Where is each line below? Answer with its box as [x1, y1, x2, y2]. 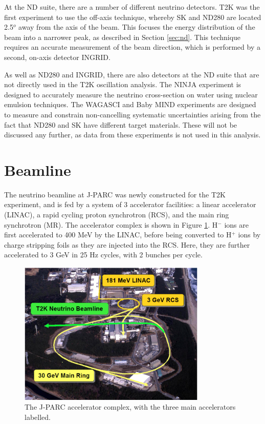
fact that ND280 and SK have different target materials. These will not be [4, 119, 237, 130]
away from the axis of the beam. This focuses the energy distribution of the [18, 22, 255, 32]
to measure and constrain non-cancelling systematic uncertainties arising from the [4, 109, 261, 119]
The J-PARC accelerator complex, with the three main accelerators [25, 401, 236, 412]
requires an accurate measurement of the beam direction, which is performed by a [4, 42, 260, 52]
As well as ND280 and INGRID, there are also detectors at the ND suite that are [4, 69, 259, 79]
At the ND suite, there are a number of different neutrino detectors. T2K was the [4, 2, 260, 12]
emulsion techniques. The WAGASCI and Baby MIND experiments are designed [4, 99, 256, 110]
